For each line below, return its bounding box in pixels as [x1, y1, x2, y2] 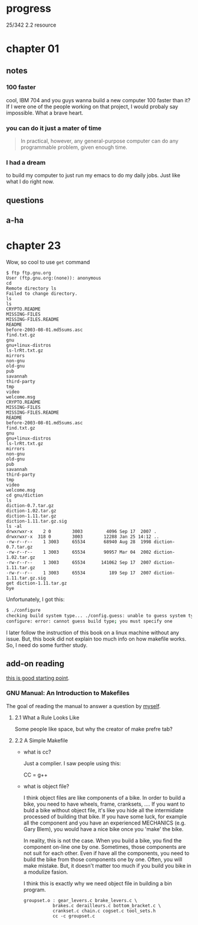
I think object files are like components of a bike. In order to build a [23, 794, 186, 801]
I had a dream [6, 158, 46, 167]
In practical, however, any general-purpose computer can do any [20, 138, 179, 145]
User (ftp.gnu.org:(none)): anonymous [6, 275, 101, 281]
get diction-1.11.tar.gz [6, 580, 67, 586]
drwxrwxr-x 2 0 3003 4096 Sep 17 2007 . [6, 528, 157, 535]
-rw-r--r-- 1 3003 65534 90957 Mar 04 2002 [6, 549, 151, 556]
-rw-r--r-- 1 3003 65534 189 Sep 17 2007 [6, 570, 151, 576]
